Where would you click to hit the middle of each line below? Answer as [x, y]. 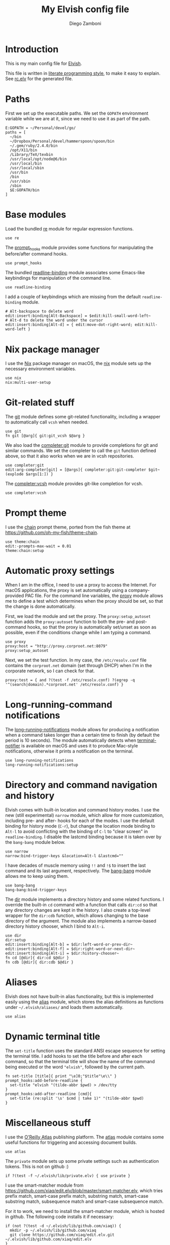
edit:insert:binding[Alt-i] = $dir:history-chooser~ [62, 953]
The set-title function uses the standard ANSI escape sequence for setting [85, 1051]
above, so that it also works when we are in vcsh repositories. [70, 456]
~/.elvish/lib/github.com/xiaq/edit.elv [49, 1239]
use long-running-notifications [39, 761]
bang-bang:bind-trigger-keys [36, 890]
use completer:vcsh [26, 493]
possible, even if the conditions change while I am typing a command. [78, 633]
